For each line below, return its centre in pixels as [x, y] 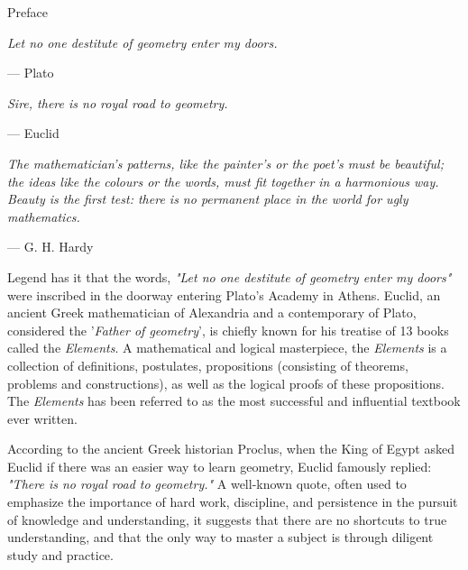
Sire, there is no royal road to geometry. [118, 102]
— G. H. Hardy [50, 247]
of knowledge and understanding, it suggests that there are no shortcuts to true [227, 519]
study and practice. [60, 554]
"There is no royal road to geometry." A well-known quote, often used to [207, 484]
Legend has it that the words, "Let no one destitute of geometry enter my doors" [229, 276]
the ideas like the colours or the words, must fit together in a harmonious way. [223, 181]
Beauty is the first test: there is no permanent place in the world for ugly [208, 199]
